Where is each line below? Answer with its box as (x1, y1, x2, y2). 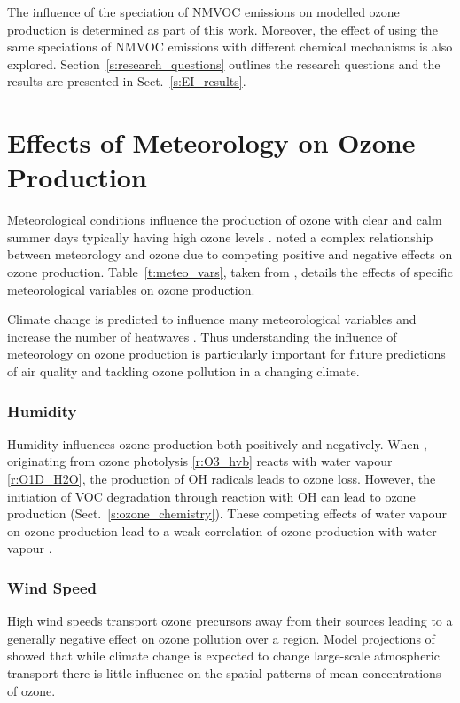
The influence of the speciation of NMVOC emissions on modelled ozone (7, 3, 400, 20)
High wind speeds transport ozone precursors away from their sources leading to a (7, 612, 453, 630)
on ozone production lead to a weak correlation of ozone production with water (7, 521, 437, 540)
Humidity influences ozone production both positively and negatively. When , (7, 434, 427, 453)
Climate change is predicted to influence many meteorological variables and (7, 310, 417, 328)
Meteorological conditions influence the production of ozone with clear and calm (7, 210, 442, 229)
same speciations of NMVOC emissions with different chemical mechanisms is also (7, 37, 453, 56)
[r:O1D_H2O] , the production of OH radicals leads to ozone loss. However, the (7, 470, 436, 488)
